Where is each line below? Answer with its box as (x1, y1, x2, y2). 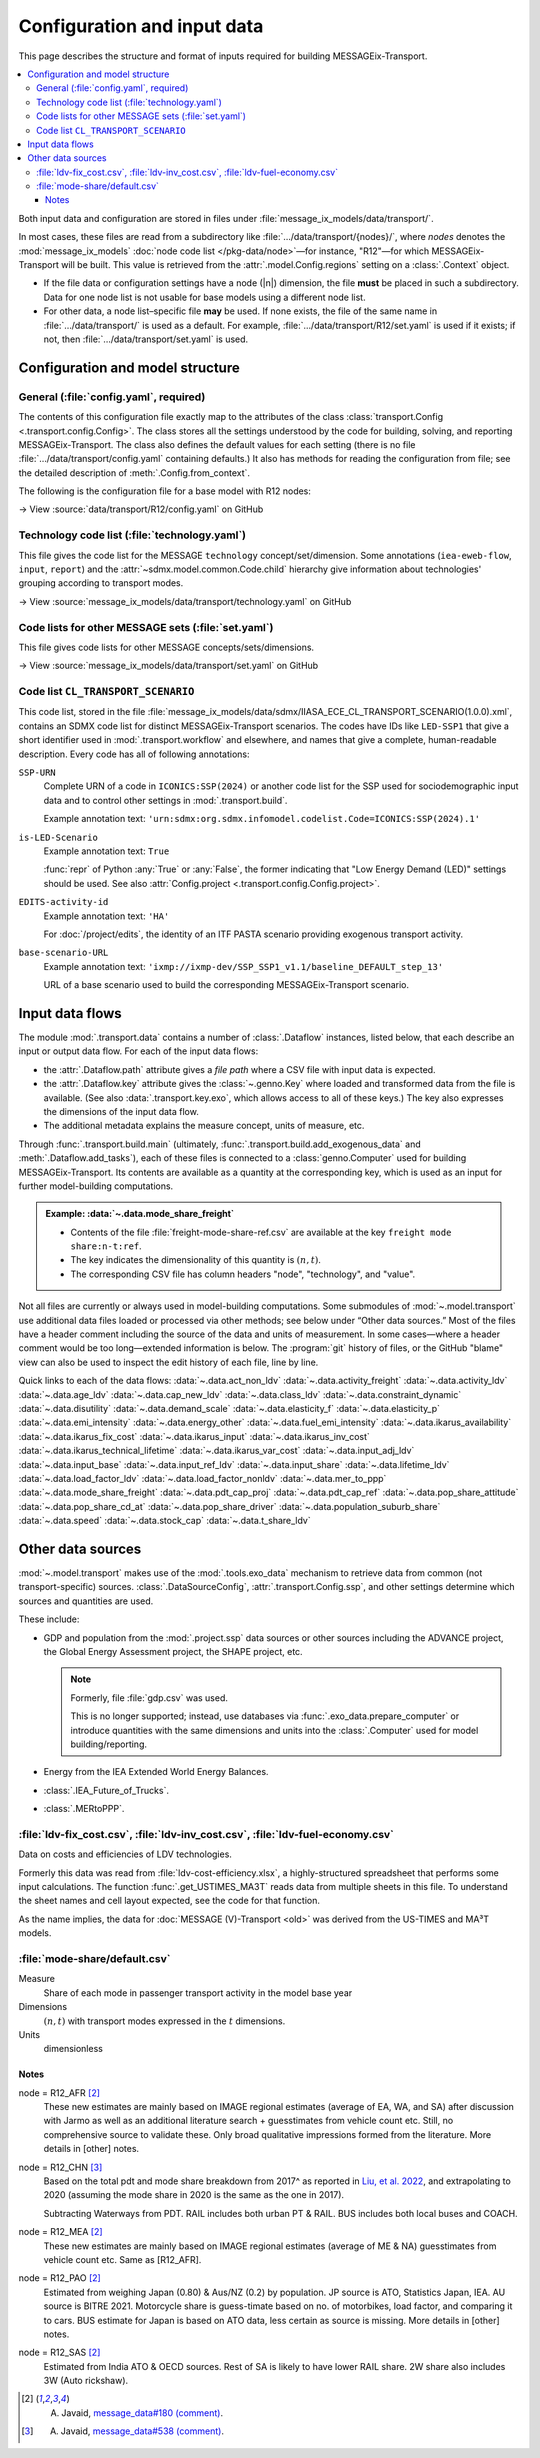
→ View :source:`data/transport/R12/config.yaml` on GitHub (18, 503, 264, 515)
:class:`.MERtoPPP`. (43, 1803, 125, 1815)
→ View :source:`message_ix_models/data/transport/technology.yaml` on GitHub (18, 595, 352, 607)
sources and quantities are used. (18, 1595, 154, 1607)
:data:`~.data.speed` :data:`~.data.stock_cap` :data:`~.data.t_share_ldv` (18, 1515, 312, 1527)
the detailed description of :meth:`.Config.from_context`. (18, 466, 250, 479)
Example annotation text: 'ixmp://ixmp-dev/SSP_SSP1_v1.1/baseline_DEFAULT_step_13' (43, 960, 444, 972)
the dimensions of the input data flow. (43, 1105, 199, 1117)
